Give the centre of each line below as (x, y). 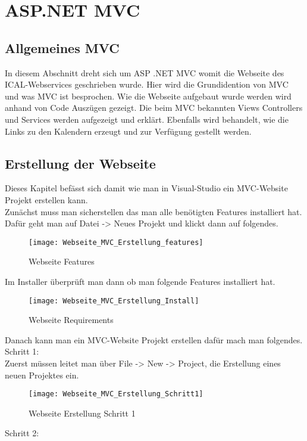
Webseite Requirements (71, 320)
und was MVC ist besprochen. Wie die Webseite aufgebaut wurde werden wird (148, 96)
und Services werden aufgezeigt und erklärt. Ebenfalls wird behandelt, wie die (147, 119)
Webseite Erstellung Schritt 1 (82, 413)
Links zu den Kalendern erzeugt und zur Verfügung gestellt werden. (128, 131)
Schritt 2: (22, 433)
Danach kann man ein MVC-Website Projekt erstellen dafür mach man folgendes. (154, 339)
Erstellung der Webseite (80, 163)
